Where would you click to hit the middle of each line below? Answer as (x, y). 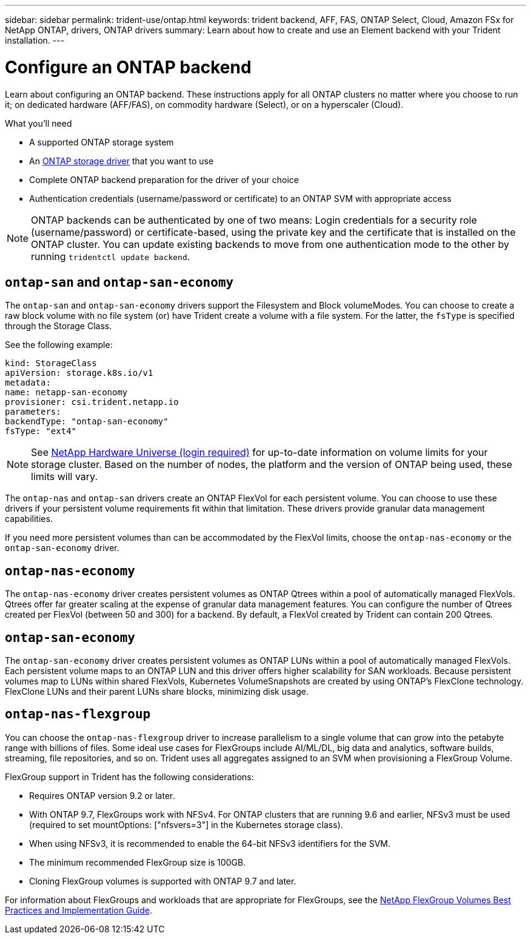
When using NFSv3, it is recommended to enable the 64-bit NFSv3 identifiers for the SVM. (210, 843)
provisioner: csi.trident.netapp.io (92, 402)
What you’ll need (38, 123)
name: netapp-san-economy (66, 393)
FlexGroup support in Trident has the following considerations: (129, 777)
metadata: (28, 383)
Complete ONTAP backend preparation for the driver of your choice (164, 179)
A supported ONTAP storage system (102, 142)
